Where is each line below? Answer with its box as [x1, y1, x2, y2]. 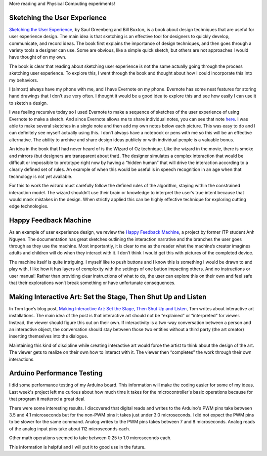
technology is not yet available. [9, 173, 73, 179]
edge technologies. [9, 203, 49, 209]
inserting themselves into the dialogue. [9, 333, 89, 339]
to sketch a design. [9, 100, 48, 106]
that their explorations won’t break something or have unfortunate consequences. [9, 280, 176, 286]
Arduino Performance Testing [9, 369, 103, 377]
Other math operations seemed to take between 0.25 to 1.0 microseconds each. [9, 435, 172, 441]
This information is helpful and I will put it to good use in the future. [9, 444, 146, 450]
